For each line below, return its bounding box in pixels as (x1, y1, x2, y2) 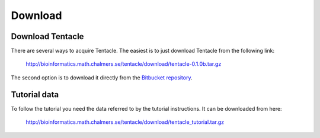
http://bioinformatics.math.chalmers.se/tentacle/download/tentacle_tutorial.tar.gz (25, 118, 225, 126)
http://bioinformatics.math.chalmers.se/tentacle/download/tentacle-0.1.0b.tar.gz (25, 60, 222, 68)
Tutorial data (11, 89, 59, 100)
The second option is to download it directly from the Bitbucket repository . (11, 74, 193, 81)
